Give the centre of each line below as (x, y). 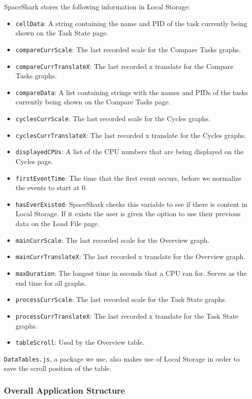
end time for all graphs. (51, 283)
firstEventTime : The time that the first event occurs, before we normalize (128, 178)
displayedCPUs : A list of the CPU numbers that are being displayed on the (129, 151)
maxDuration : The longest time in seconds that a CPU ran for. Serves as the (131, 273)
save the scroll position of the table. (58, 368)
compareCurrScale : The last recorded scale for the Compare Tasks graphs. (128, 49)
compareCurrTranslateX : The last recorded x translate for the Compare (125, 66)
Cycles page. (34, 161)
